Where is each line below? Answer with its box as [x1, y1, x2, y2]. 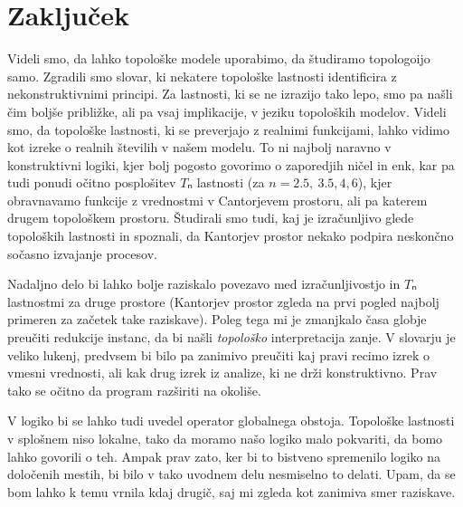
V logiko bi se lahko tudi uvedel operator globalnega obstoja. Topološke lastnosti [7, 411, 455, 430]
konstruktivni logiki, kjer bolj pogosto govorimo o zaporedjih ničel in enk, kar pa [7, 155, 455, 174]
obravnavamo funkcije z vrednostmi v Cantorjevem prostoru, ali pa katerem [7, 190, 428, 209]
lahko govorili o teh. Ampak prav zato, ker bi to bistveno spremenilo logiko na [7, 446, 441, 465]
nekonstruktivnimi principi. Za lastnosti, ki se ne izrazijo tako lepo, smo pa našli [7, 84, 453, 103]
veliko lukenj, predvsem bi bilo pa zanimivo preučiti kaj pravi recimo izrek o [7, 345, 430, 364]
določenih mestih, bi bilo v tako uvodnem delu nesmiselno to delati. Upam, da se [7, 464, 456, 483]
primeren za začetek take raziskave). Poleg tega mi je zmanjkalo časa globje [7, 310, 427, 329]
